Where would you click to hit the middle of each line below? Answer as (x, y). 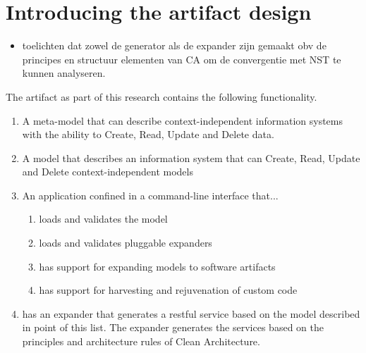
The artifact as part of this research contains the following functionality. (161, 96)
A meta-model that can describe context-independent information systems (182, 120)
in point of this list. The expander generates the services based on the (173, 327)
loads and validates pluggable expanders (126, 243)
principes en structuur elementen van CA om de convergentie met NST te (182, 59)
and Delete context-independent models (108, 172)
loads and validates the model (103, 219)
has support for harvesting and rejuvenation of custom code (168, 290)
